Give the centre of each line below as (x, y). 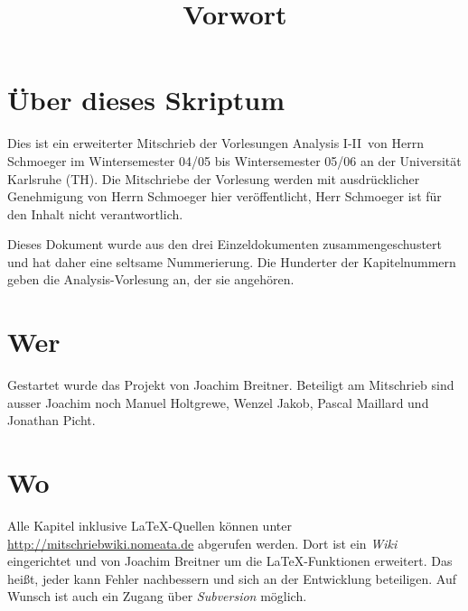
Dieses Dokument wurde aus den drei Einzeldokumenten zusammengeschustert (225, 244)
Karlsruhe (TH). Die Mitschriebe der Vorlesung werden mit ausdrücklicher (214, 178)
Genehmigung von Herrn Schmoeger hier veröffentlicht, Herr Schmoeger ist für (225, 196)
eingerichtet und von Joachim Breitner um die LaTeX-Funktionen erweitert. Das (230, 561)
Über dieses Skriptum (146, 100)
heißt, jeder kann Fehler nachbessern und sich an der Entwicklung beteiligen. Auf (232, 578)
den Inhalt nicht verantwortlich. (95, 213)
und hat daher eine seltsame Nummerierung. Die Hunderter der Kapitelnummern (232, 261)
